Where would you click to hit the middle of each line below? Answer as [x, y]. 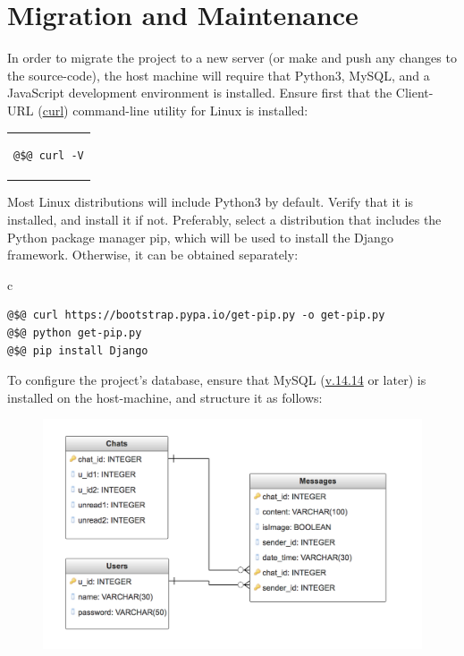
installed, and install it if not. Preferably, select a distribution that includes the [224, 219]
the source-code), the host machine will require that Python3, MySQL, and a [219, 75]
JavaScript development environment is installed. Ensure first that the [200, 93]
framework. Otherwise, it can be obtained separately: [153, 255]
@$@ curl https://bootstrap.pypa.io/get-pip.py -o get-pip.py [196, 315]
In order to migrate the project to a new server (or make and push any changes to [232, 58]
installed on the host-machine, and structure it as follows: [165, 397]
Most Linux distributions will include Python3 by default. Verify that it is [210, 202]
